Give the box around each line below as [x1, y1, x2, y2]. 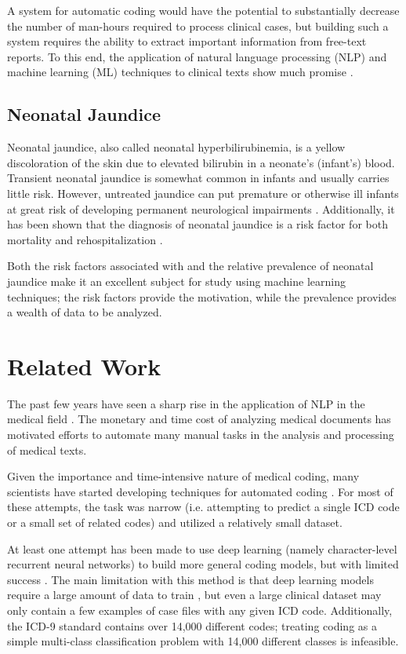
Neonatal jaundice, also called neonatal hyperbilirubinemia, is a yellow [7, 139, 346, 155]
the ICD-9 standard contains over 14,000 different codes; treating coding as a [7, 617, 377, 634]
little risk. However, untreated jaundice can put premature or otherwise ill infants [7, 185, 399, 201]
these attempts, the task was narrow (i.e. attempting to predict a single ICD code [7, 499, 400, 515]
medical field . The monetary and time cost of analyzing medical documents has [7, 411, 391, 427]
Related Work [7, 349, 161, 382]
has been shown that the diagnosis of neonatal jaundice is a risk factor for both [7, 216, 388, 232]
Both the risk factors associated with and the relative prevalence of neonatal [7, 258, 374, 274]
